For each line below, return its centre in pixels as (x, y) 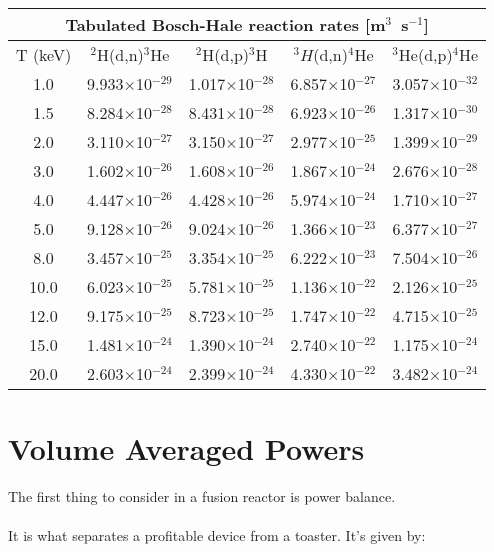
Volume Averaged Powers (186, 448)
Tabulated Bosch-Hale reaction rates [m (225, 24)
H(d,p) (226, 54)
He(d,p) (425, 54)
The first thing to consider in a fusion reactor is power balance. (202, 496)
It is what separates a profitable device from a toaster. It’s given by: (217, 535)
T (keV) (44, 54)
